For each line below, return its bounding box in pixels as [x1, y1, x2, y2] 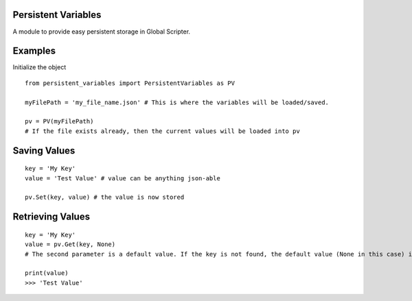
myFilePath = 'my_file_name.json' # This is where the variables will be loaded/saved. [25, 98, 330, 106]
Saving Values [12, 145, 76, 156]
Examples [12, 45, 56, 57]
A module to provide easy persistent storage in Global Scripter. [12, 27, 191, 36]
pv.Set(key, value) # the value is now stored [25, 193, 185, 202]
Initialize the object [12, 63, 67, 71]
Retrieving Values [12, 211, 91, 223]
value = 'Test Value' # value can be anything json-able [25, 174, 221, 182]
